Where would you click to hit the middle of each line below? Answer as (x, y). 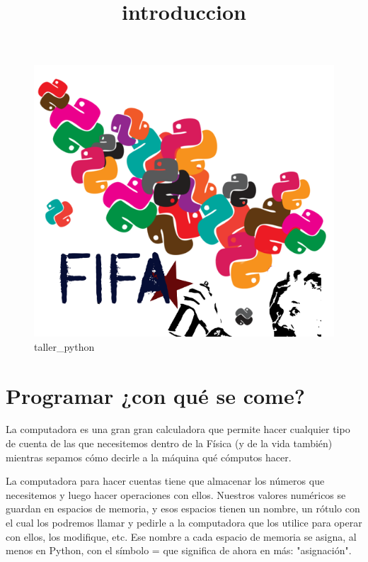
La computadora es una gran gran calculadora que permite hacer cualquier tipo (178, 429)
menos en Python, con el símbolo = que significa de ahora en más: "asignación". (179, 550)
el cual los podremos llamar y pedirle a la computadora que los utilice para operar (184, 523)
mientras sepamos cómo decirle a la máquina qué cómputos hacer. (149, 457)
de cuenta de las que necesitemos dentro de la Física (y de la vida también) (169, 443)
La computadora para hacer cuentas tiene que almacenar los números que (165, 481)
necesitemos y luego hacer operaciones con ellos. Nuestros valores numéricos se (176, 494)
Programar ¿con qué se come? (155, 395)
